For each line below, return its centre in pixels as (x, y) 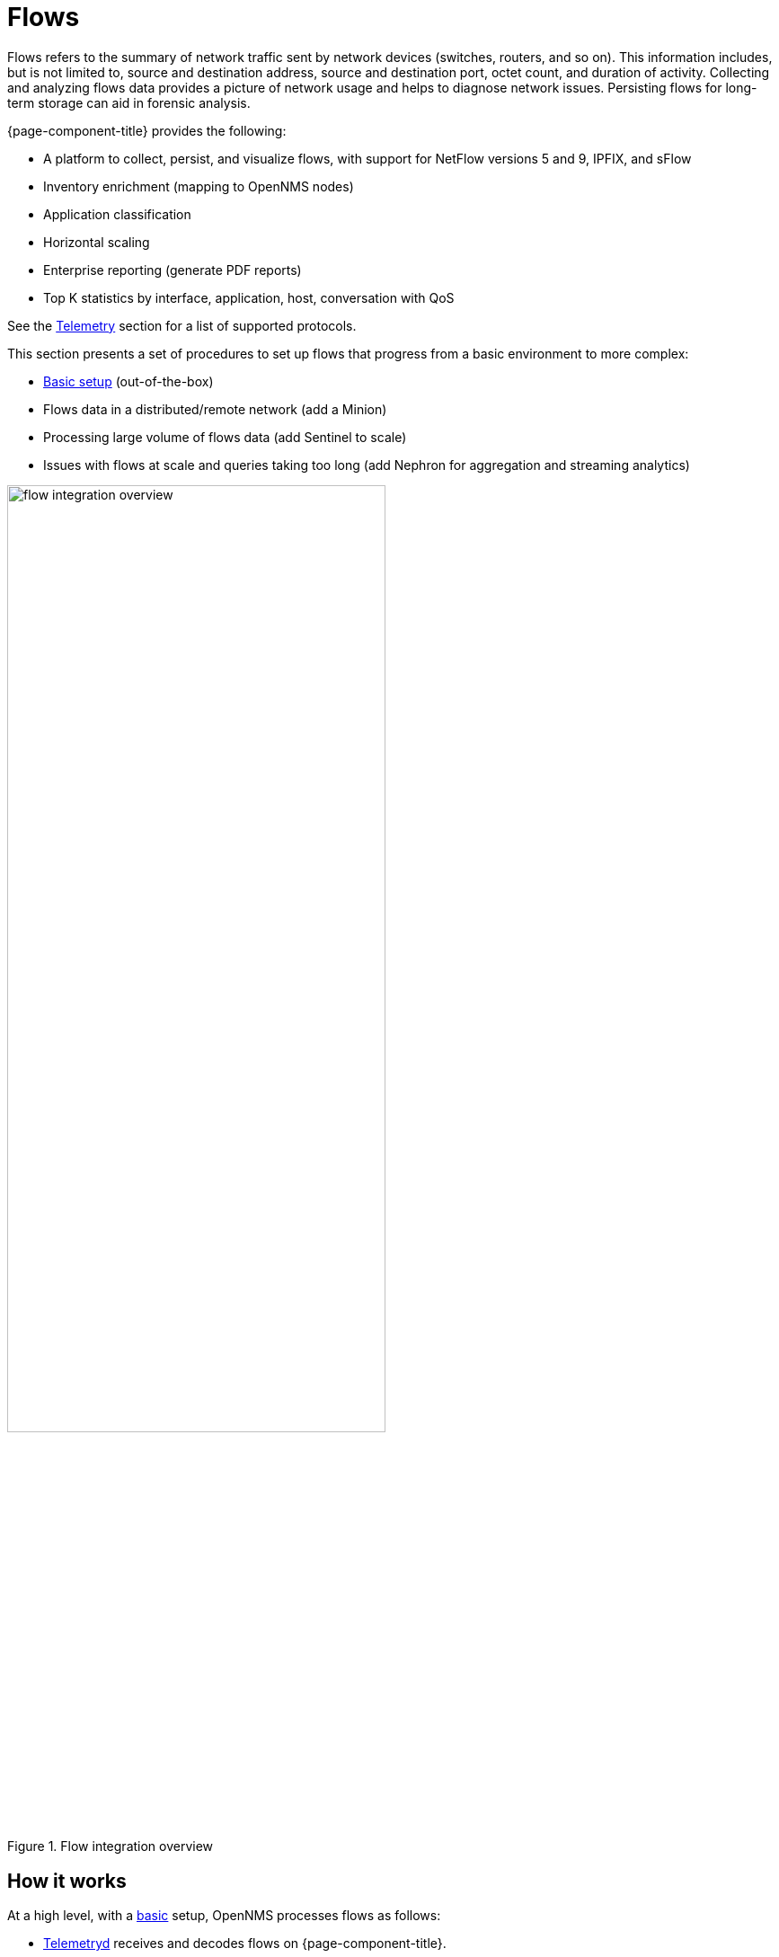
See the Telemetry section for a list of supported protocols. (182, 325)
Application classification (117, 214)
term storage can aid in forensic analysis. (129, 102)
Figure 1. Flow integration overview (111, 1846)
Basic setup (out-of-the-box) (128, 381)
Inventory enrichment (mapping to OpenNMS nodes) (199, 186)
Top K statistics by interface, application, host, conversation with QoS (249, 297)
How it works (67, 1881)
